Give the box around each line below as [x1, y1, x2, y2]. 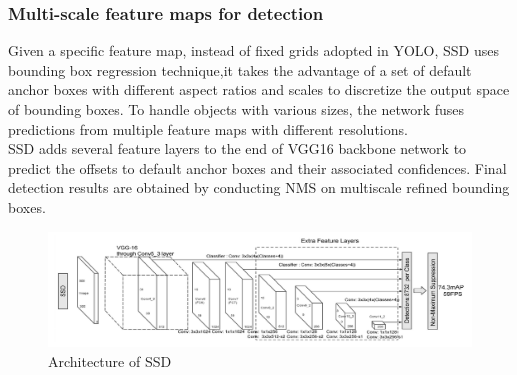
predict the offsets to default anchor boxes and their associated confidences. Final [8, 157, 507, 178]
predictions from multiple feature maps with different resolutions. [8, 118, 408, 139]
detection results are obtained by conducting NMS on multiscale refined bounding [8, 177, 510, 198]
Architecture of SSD [48, 350, 172, 371]
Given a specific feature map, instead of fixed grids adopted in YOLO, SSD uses [8, 40, 499, 61]
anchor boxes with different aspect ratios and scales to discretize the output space [8, 79, 510, 100]
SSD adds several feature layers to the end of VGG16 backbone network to [8, 138, 467, 159]
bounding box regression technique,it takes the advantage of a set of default [8, 59, 472, 80]
